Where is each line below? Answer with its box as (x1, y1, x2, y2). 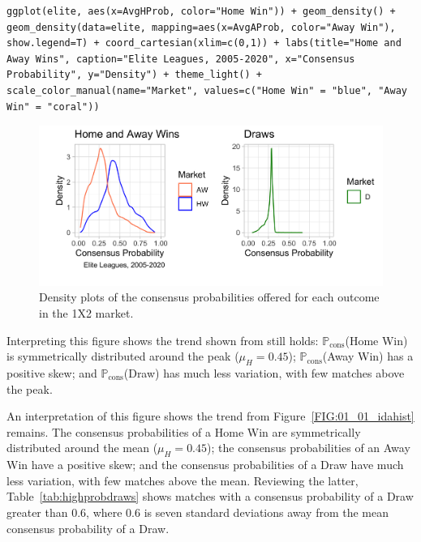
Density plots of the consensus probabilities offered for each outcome (39, 288, 380, 305)
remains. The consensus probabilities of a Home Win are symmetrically (6, 423, 361, 440)
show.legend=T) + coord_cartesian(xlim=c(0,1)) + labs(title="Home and (6, 37, 402, 49)
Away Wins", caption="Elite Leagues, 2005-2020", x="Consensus (6, 53, 355, 65)
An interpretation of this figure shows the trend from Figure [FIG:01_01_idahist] (6, 408, 415, 425)
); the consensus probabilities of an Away (207, 439, 410, 456)
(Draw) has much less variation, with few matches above (123, 365, 405, 382)
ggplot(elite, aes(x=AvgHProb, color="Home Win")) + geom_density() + (6, 6, 396, 17)
